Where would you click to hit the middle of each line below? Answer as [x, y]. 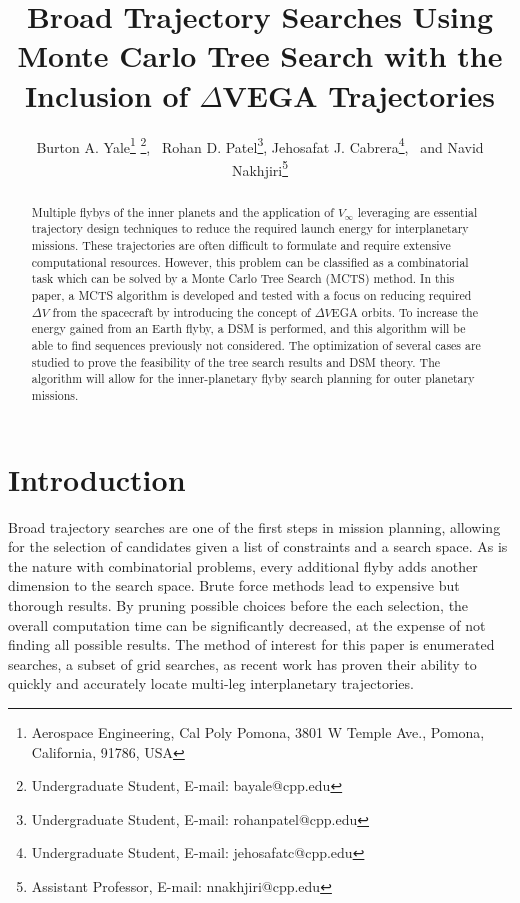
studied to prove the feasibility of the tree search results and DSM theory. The [236, 361]
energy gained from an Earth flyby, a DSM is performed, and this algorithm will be [248, 328]
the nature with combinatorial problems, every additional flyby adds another [243, 565]
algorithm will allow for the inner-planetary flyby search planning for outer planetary [253, 378]
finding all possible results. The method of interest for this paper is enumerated [251, 644]
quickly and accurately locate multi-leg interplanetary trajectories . [211, 683]
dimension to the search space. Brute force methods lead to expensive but [234, 585]
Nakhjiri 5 [260, 168]
